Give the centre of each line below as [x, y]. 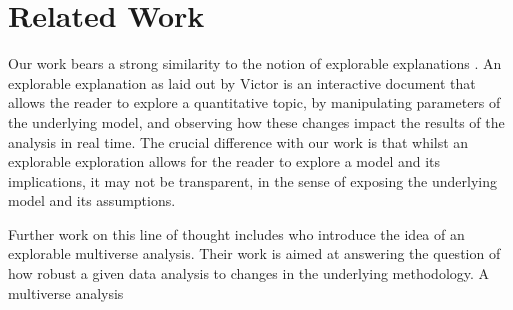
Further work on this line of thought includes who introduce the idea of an [236, 233]
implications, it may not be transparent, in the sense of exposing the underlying [252, 180]
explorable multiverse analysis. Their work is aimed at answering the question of [254, 253]
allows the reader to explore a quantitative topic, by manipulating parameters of [254, 102]
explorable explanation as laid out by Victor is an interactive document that [242, 82]
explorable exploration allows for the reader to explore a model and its [224, 161]
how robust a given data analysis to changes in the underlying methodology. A [249, 273]
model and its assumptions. [92, 200]
